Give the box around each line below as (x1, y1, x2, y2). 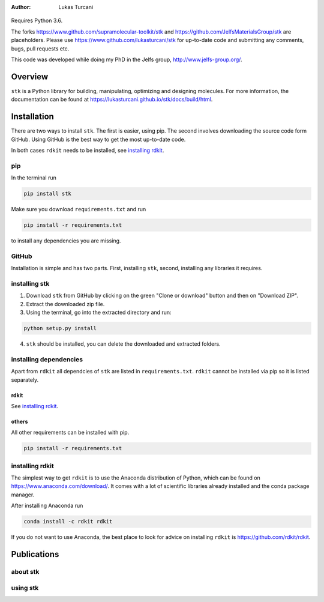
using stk (11, 583, 39, 592)
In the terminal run (11, 174, 56, 181)
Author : (11, 4, 31, 10)
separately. (11, 376, 39, 384)
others (11, 418, 28, 425)
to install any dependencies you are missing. (11, 237, 121, 244)
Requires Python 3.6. (11, 17, 63, 24)
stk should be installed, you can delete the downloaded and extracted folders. (26, 340, 221, 348)
